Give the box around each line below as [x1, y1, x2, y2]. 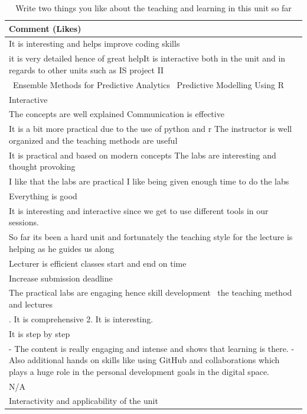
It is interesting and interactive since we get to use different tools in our [9, 204, 269, 216]
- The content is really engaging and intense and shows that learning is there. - [9, 342, 295, 354]
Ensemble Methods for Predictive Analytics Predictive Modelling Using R [12, 78, 284, 90]
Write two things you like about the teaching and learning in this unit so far [15, 2, 292, 14]
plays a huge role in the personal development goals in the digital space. [9, 365, 269, 377]
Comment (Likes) [9, 22, 81, 34]
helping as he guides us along [9, 242, 115, 254]
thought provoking [9, 160, 76, 173]
